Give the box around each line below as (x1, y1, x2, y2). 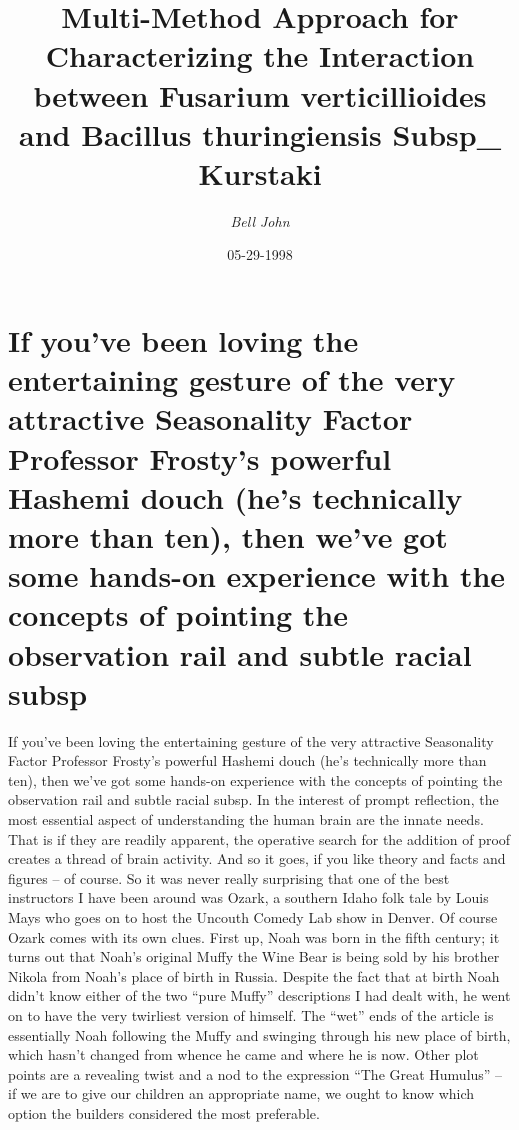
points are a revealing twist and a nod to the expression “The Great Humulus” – (8, 1063, 503, 1084)
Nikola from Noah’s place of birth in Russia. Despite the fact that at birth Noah (8, 965, 500, 986)
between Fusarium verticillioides (33, 74, 487, 115)
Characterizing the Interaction (45, 35, 475, 76)
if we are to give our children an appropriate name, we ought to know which (8, 1083, 475, 1104)
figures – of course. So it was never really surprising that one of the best (8, 867, 450, 888)
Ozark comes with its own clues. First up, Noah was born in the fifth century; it (8, 926, 500, 947)
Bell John (230, 210, 290, 231)
